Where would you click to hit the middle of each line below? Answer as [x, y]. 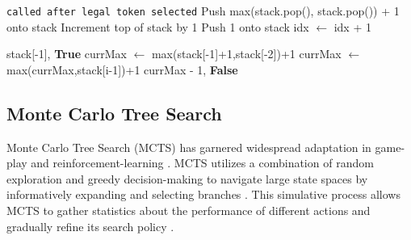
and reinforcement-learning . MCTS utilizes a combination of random [202, 163]
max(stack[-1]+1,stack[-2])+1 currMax [246, 54]
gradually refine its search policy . [90, 226]
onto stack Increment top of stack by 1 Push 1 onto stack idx [158, 26]
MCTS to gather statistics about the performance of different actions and [189, 211]
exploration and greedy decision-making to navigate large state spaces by [187, 178]
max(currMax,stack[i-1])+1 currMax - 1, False [122, 69]
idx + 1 [352, 26]
